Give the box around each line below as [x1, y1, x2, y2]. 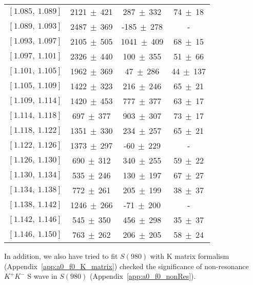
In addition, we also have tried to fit [4, 251, 118, 261]
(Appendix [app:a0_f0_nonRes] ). [89, 271, 196, 281]
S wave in [27, 271, 57, 281]
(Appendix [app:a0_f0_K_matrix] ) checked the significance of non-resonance [4, 260, 249, 271]
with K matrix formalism [150, 251, 229, 261]
